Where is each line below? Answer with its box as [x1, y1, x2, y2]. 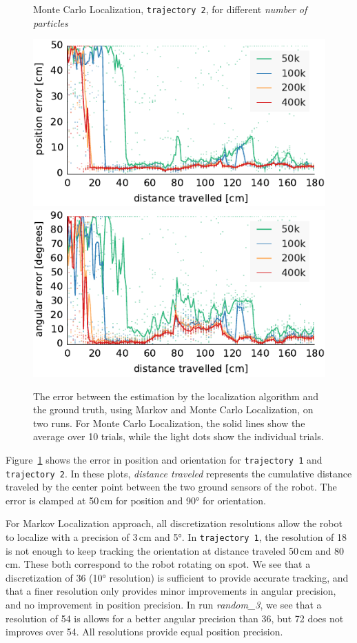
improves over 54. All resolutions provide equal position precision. [6, 624, 283, 639]
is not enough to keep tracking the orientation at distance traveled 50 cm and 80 [6, 543, 345, 557]
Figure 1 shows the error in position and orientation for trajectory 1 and [6, 452, 323, 466]
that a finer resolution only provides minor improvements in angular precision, [6, 584, 336, 598]
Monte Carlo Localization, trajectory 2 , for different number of [33, 2, 307, 16]
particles [33, 15, 68, 30]
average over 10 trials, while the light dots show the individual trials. [33, 429, 324, 444]
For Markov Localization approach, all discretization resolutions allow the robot [6, 516, 343, 531]
